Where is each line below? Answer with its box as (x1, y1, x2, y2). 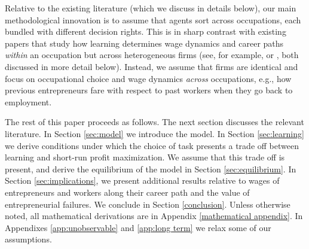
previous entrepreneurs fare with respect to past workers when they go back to (5, 84, 293, 96)
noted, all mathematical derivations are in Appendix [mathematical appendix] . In (5, 209, 303, 222)
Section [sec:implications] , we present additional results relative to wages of (5, 174, 280, 187)
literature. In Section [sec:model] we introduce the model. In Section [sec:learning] (5, 127, 304, 139)
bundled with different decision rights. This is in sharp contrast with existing (5, 25, 286, 38)
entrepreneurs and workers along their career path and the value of (5, 186, 250, 198)
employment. (5, 95, 52, 108)
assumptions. (5, 233, 52, 245)
